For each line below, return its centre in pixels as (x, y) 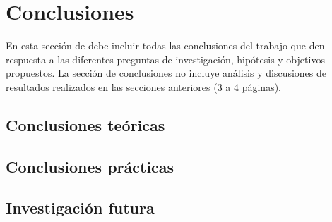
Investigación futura (80, 208)
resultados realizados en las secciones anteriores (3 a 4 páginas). (143, 86)
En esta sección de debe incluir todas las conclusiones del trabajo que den (165, 45)
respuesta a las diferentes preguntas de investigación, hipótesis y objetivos (165, 59)
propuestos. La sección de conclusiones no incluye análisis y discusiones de (166, 73)
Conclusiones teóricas (85, 124)
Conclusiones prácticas (90, 166)
